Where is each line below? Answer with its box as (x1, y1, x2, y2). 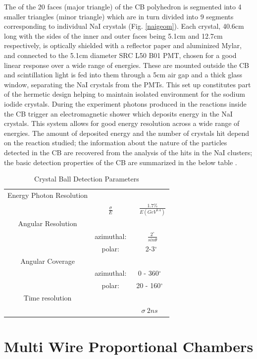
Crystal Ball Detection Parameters (34, 174, 139, 184)
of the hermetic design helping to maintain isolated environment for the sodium (4, 89, 245, 99)
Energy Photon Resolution (7, 189, 88, 200)
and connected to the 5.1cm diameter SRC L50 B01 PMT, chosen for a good (4, 50, 237, 60)
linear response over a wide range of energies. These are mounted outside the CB (4, 60, 250, 70)
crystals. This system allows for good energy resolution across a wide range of (4, 118, 240, 128)
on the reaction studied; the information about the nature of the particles (4, 137, 227, 148)
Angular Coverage (20, 255, 75, 266)
